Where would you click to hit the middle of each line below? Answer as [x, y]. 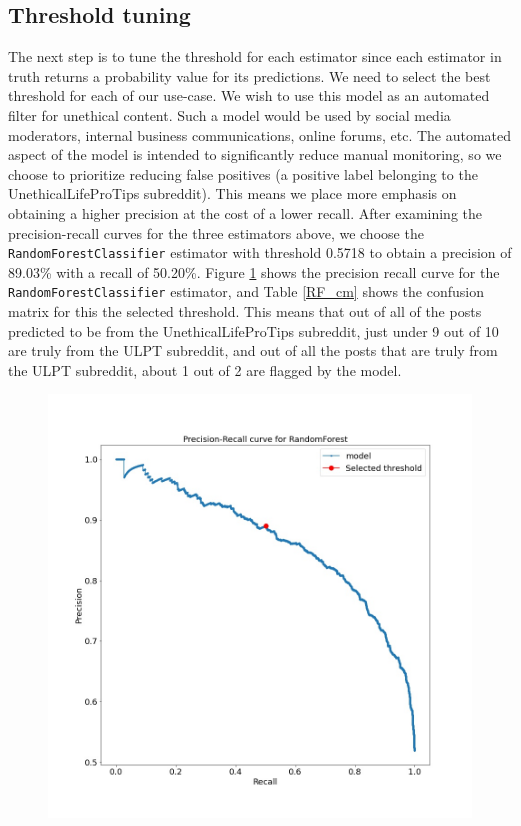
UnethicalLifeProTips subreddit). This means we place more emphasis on [232, 193]
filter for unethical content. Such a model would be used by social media [229, 114]
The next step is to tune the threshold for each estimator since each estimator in [255, 56]
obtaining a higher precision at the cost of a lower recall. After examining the [245, 212]
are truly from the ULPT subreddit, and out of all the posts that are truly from [253, 350]
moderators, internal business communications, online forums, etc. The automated [260, 134]
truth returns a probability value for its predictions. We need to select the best [249, 75]
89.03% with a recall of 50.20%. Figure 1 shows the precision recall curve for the [254, 271]
